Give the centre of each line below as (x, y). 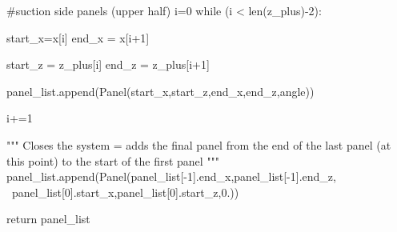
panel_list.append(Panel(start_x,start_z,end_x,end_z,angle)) (160, 91)
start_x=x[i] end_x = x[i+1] (78, 37)
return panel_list (48, 219)
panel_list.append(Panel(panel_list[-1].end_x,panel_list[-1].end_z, (171, 176)
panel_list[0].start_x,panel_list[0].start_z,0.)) (125, 192)
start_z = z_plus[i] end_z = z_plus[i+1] (108, 64)
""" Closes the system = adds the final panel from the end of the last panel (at (199, 144)
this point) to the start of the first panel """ (113, 160)
